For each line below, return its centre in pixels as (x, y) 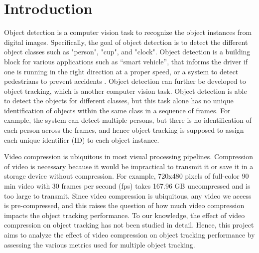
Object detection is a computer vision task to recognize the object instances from (128, 32)
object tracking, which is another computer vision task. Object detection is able (126, 91)
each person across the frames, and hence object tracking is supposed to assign (124, 130)
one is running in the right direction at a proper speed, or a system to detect (121, 71)
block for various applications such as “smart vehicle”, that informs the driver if (126, 61)
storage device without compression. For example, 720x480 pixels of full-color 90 (127, 176)
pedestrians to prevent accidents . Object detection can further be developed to (125, 81)
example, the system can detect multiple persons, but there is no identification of (128, 120)
